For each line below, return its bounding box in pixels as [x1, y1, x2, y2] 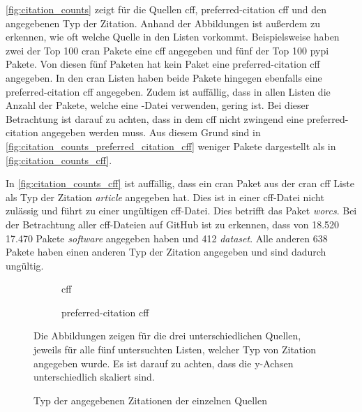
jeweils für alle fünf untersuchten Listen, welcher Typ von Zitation [33, 342, 316, 357]
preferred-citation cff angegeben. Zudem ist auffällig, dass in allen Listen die [6, 84, 331, 98]
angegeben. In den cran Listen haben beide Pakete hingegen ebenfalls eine [6, 70, 322, 84]
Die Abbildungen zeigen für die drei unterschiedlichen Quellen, [33, 328, 301, 343]
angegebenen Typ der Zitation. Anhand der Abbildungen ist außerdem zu [6, 15, 320, 30]
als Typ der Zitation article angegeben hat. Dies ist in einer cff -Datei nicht [6, 189, 324, 204]
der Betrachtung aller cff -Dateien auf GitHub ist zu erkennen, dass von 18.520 [6, 216, 340, 231]
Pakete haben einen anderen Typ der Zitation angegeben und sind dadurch [6, 244, 326, 259]
